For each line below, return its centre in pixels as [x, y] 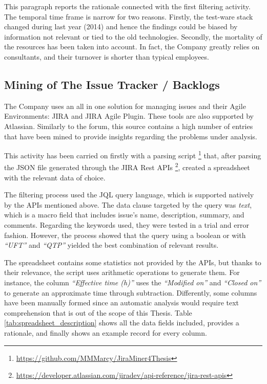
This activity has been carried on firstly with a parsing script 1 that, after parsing [133, 154]
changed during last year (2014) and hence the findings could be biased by [121, 26]
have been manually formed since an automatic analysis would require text [122, 303]
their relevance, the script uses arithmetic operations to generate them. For [122, 272]
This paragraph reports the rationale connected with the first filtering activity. [127, 6]
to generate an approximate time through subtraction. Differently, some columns [131, 292]
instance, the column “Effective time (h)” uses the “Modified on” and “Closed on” [133, 282]
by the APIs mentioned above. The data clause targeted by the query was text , [128, 204]
